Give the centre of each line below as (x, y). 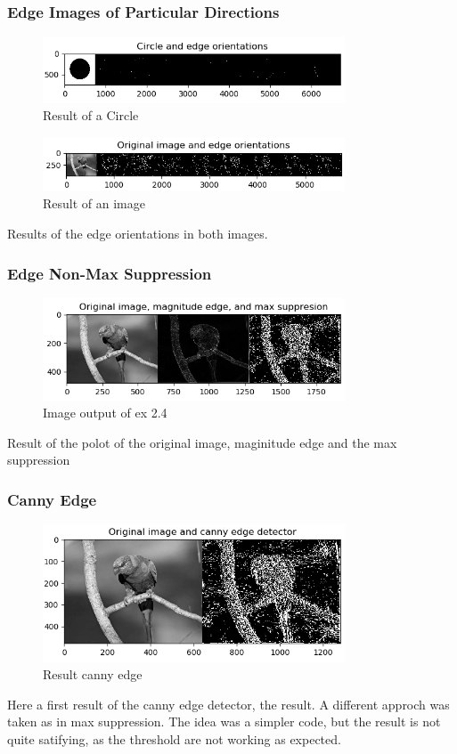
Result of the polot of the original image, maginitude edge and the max (202, 442)
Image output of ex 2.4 (105, 413)
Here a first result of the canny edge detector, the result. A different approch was (228, 704)
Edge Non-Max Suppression (110, 273)
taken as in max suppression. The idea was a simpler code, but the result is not (224, 722)
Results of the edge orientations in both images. (138, 234)
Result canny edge (93, 674)
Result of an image (94, 203)
